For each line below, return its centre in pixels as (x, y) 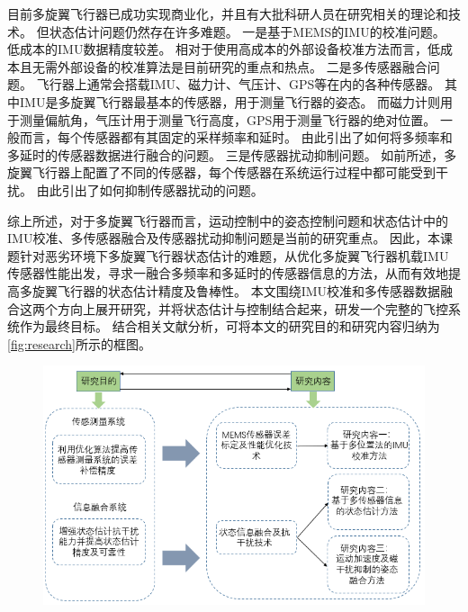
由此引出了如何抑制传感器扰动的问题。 (150, 189)
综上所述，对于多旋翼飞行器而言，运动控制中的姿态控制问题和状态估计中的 (228, 220)
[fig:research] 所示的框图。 (79, 343)
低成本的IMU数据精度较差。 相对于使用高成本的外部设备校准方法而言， (218, 49)
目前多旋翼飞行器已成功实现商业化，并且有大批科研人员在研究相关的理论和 (228, 13)
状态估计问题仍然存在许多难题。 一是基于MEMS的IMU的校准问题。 (247, 31)
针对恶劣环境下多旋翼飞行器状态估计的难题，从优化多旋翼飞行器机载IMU (234, 255)
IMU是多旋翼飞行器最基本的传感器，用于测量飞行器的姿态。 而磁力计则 (230, 101)
